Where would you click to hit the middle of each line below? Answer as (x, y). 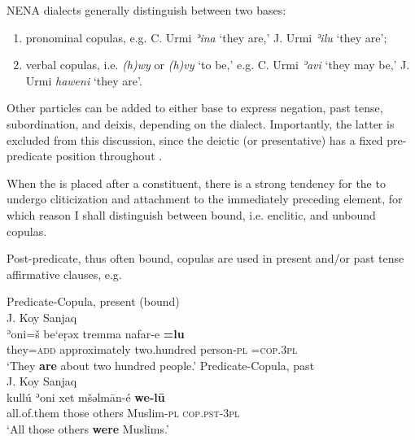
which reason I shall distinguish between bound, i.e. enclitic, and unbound (191, 214)
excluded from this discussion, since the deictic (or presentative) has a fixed (195, 139)
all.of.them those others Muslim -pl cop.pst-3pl (123, 413)
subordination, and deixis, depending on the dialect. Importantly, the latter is (201, 123)
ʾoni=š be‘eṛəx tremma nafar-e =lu (96, 333)
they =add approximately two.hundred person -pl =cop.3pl (152, 349)
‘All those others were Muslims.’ (88, 429)
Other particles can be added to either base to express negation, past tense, (195, 108)
